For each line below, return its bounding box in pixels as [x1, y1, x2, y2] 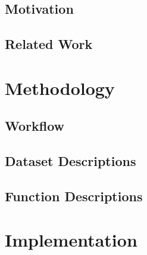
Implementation [5, 228, 137, 252]
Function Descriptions [5, 186, 143, 205]
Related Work [5, 35, 93, 53]
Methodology [5, 75, 115, 100]
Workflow [5, 116, 65, 135]
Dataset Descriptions [5, 152, 136, 170]
